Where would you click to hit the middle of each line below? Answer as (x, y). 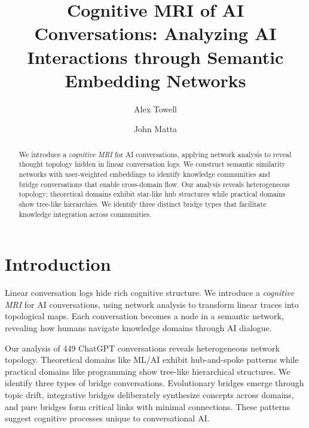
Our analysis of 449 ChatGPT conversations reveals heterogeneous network (142, 348)
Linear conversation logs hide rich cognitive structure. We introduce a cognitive (150, 293)
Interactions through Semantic (155, 56)
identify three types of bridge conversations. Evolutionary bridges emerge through (154, 383)
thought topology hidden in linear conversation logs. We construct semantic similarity (152, 164)
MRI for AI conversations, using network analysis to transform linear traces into (152, 304)
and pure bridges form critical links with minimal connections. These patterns (148, 406)
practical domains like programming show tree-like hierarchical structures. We (148, 371)
